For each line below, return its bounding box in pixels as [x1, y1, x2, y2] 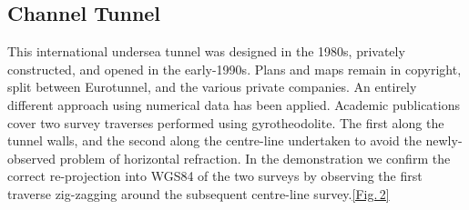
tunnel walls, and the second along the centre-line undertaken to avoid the [7, 131, 422, 150]
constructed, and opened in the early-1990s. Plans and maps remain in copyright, [7, 59, 462, 78]
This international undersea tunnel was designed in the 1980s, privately [7, 42, 405, 61]
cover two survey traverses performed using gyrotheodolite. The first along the [7, 113, 444, 132]
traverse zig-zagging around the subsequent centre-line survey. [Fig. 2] [7, 184, 390, 203]
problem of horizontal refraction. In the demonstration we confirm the [59, 148, 451, 167]
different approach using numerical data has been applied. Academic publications [7, 95, 460, 114]
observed [7, 148, 56, 167]
